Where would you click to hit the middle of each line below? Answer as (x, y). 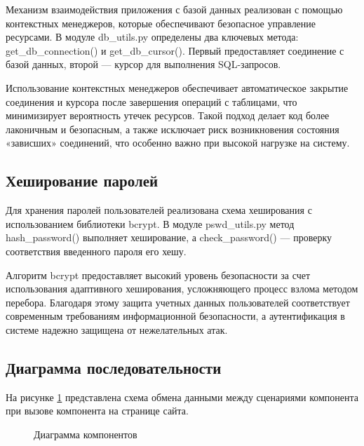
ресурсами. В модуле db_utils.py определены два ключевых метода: (152, 37)
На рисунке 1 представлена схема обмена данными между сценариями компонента (182, 397)
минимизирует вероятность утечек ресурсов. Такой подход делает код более (168, 115)
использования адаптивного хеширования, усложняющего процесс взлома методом (182, 289)
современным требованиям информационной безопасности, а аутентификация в (175, 316)
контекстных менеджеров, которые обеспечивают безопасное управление (161, 23)
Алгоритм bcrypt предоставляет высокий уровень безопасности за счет (158, 275)
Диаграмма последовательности (114, 367)
